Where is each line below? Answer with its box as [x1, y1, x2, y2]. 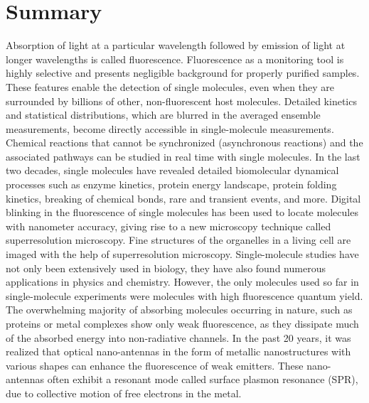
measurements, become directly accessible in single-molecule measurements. [6, 121, 334, 136]
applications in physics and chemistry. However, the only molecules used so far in [6, 274, 359, 289]
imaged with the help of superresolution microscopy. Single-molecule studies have [6, 247, 359, 262]
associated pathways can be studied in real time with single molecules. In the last [6, 149, 360, 163]
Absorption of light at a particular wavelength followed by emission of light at [6, 38, 346, 53]
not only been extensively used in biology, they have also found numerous [6, 260, 326, 275]
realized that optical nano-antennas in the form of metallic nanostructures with [6, 344, 351, 359]
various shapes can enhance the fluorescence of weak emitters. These [6, 358, 304, 372]
